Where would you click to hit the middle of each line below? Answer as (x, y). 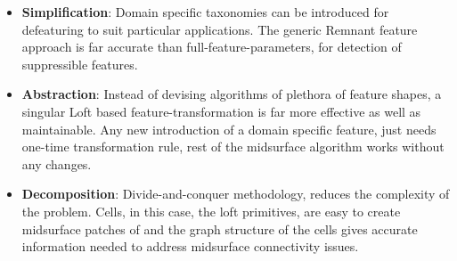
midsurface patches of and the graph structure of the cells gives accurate (220, 228)
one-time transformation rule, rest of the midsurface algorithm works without (233, 147)
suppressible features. (80, 64)
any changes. (57, 163)
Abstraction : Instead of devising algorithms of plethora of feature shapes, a (232, 94)
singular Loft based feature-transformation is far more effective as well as (221, 111)
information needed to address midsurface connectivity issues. (190, 246)
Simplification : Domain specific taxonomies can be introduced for (205, 12)
